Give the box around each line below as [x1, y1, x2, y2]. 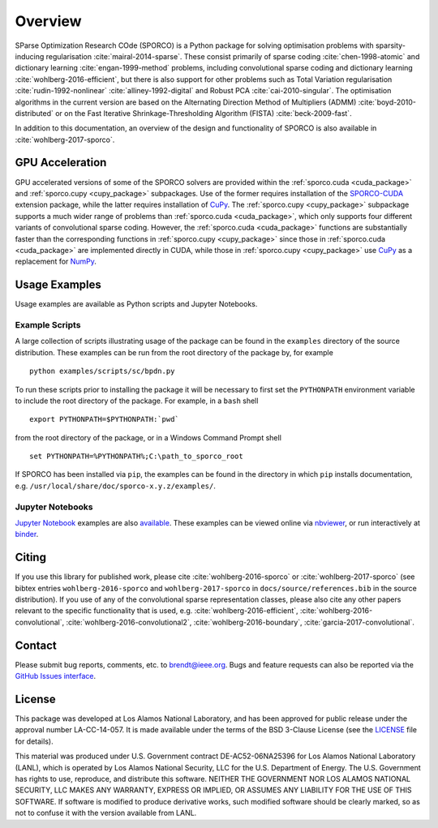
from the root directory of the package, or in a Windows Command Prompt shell [15, 432, 281, 442]
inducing [15, 51, 45, 61]
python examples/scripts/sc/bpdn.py [29, 367, 175, 376]
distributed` [15, 108, 54, 118]
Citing [15, 551, 46, 564]
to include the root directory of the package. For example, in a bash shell [15, 396, 259, 405]
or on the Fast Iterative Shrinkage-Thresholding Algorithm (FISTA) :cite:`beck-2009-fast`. [55, 108, 352, 118]
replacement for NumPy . [15, 256, 97, 267]
